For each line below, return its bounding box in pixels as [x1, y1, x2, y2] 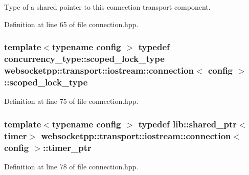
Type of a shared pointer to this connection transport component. [4, 2, 211, 12]
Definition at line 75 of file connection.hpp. [4, 96, 139, 106]
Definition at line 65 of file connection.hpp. [4, 18, 139, 29]
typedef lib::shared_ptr [138, 117, 237, 130]
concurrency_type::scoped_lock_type [4, 52, 165, 65]
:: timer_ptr [42, 141, 92, 154]
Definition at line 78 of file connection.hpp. [4, 161, 139, 171]
